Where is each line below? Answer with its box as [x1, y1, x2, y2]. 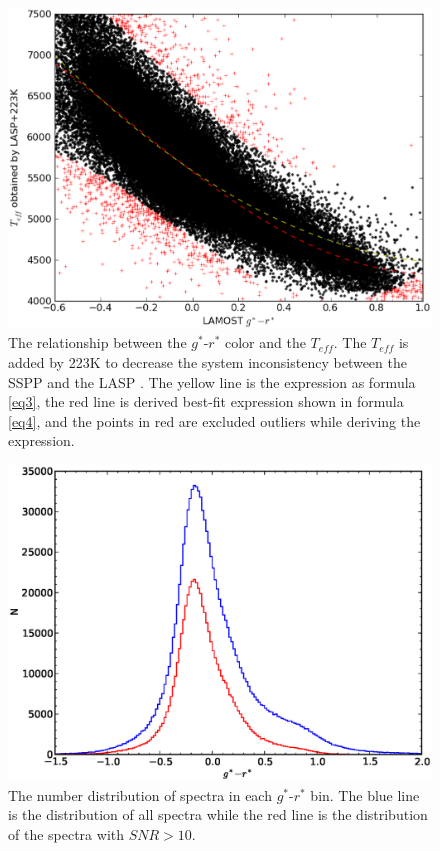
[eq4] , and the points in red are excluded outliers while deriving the [8, 410, 421, 431]
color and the [225, 332, 306, 353]
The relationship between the [8, 332, 187, 353]
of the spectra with [8, 824, 125, 845]
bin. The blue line [310, 784, 420, 805]
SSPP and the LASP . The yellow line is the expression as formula [8, 371, 416, 392]
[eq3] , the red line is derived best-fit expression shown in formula [8, 391, 404, 412]
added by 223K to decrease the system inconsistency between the [8, 351, 407, 372]
